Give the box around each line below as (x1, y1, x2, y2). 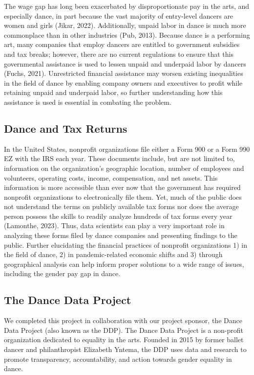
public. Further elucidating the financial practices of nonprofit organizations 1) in (4, 239, 248, 250)
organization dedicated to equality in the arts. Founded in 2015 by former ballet (4, 334, 244, 345)
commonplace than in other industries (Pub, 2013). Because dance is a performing (4, 29, 250, 40)
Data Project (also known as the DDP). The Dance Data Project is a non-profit (4, 325, 243, 335)
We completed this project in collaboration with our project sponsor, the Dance (4, 315, 242, 326)
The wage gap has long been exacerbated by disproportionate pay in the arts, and (4, 1, 250, 11)
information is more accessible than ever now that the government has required (4, 182, 241, 192)
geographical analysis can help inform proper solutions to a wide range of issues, (4, 258, 244, 269)
